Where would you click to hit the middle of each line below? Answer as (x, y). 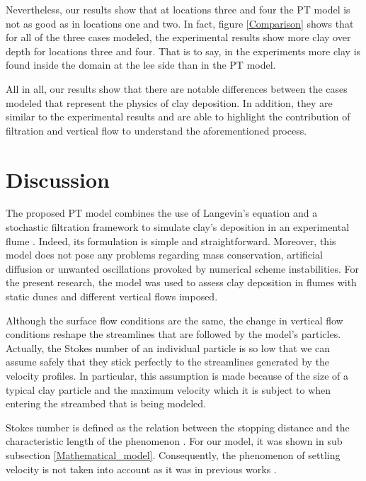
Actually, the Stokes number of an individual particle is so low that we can (168, 347)
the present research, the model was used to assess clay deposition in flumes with (181, 282)
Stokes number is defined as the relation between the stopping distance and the (178, 427)
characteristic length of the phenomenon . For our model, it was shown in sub (174, 441)
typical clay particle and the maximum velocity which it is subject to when (168, 389)
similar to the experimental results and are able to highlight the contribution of (178, 117)
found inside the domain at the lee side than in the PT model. (141, 65)
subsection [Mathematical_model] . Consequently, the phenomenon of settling (173, 454)
